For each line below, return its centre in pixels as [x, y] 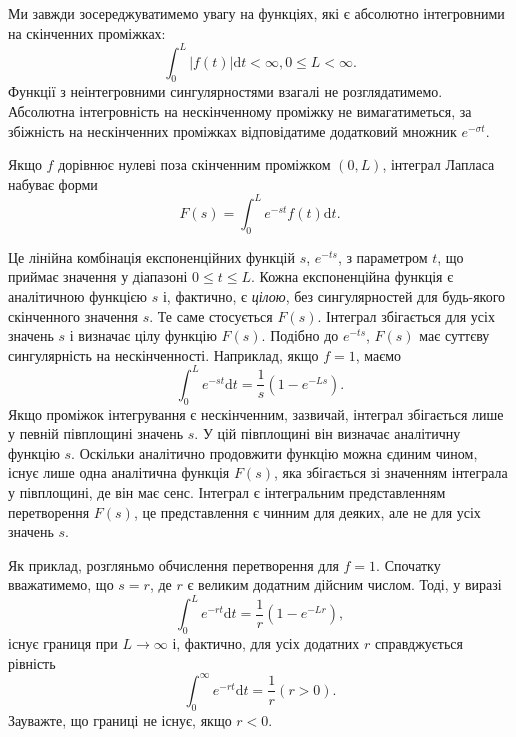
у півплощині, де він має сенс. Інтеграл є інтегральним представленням [227, 491]
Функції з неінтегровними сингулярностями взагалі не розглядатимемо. [225, 91]
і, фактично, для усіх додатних [266, 643]
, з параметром [382, 256]
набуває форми [53, 183]
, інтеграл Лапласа [438, 164]
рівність [32, 662]
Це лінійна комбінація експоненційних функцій [151, 256]
